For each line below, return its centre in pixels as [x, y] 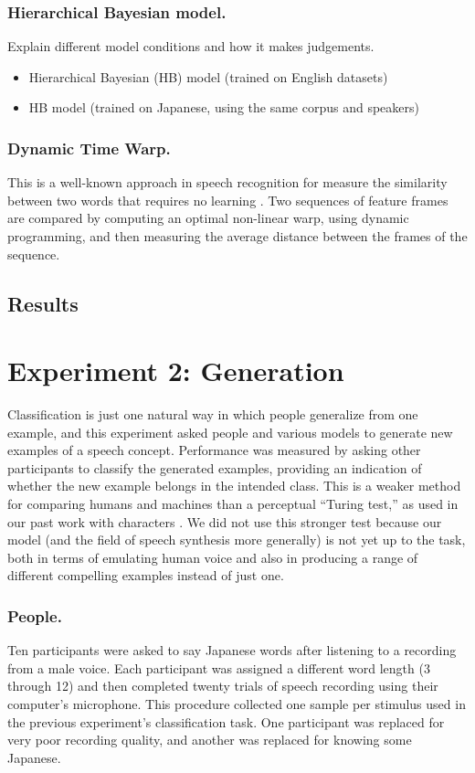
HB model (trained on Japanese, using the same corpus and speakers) [224, 107]
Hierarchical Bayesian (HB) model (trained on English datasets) [208, 76]
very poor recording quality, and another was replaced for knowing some [210, 740]
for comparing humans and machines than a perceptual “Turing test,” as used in [233, 504]
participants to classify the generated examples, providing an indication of [215, 467]
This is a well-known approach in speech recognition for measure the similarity [227, 182]
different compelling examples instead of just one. [146, 575]
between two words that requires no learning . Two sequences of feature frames [228, 200]
